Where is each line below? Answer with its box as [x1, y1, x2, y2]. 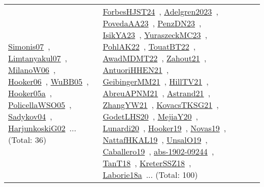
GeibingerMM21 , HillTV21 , [103, 76, 209, 87]
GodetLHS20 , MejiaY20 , [103, 110, 198, 122]
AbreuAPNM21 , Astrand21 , [103, 87, 211, 99]
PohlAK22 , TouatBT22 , [103, 41, 196, 52]
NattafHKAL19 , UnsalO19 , [103, 134, 208, 145]
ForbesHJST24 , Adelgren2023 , [103, 6, 218, 17]
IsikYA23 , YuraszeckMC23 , [103, 29, 208, 41]
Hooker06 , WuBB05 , [8, 76, 89, 87]
